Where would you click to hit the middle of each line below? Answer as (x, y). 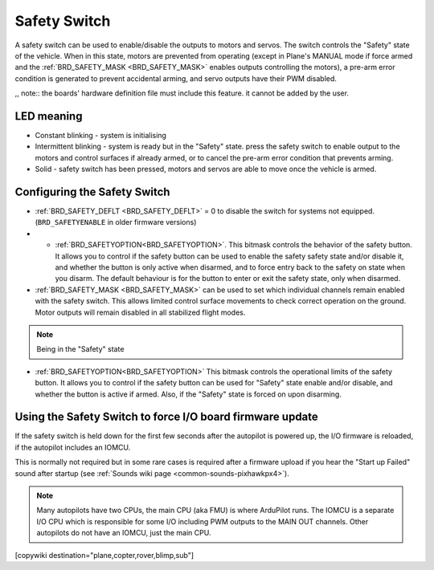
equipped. (358, 211)
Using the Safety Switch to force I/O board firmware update (167, 417)
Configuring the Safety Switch (92, 192)
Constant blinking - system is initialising (100, 136)
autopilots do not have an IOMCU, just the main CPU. (124, 533)
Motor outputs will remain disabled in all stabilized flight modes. (140, 312)
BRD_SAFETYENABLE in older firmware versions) (117, 222)
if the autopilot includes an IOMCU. (73, 447)
